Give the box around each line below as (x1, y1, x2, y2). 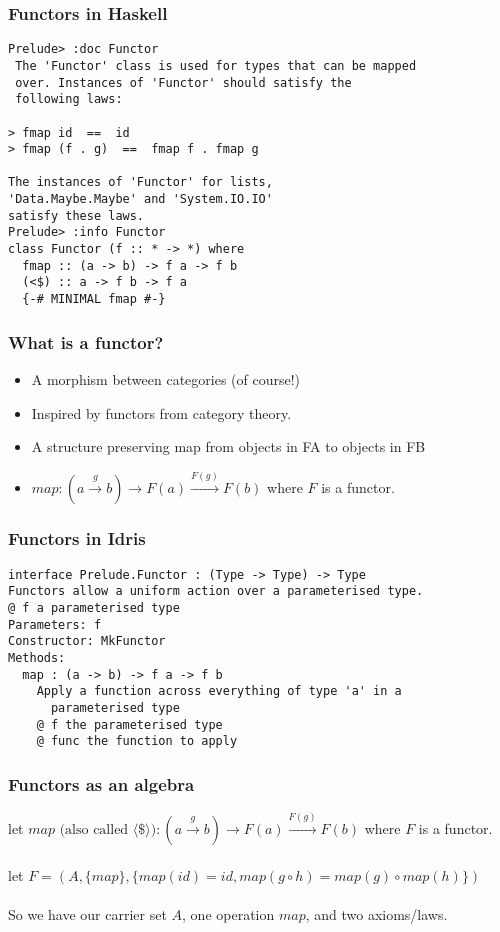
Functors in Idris (8, 526, 146, 551)
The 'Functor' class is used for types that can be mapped (15, 58, 417, 73)
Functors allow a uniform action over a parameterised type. (8, 584, 424, 599)
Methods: (8, 651, 66, 666)
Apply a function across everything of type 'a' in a (36, 684, 402, 699)
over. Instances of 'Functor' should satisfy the (15, 75, 352, 90)
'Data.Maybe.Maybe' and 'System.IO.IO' (8, 192, 273, 207)
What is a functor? (8, 329, 164, 354)
